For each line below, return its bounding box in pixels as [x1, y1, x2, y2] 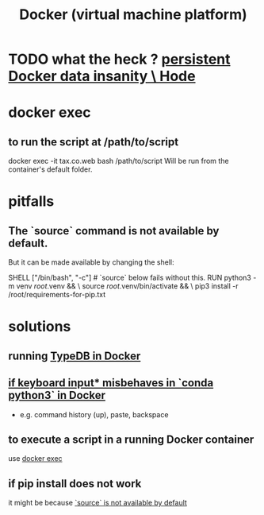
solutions [8, 318, 71, 335]
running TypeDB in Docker [8, 349, 141, 362]
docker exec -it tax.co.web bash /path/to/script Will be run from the [8, 157, 229, 166]
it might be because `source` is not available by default [8, 498, 188, 508]
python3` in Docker [8, 389, 105, 402]
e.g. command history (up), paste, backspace [19, 409, 169, 419]
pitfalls [8, 192, 55, 211]
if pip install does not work [8, 477, 142, 490]
